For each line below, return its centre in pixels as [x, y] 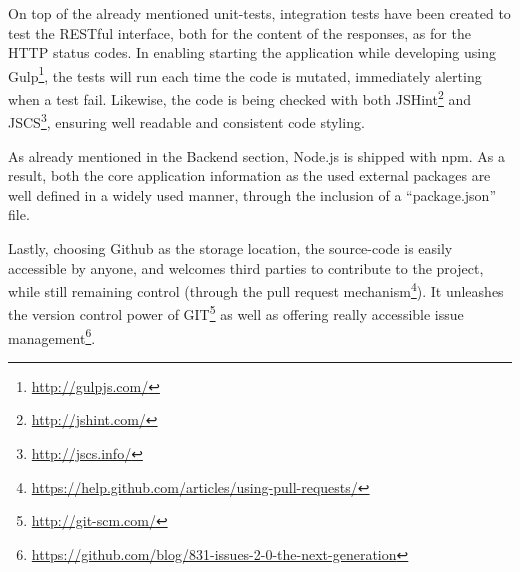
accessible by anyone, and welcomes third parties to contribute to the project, [246, 267]
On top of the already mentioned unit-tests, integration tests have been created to [259, 13]
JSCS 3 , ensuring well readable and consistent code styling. [186, 120]
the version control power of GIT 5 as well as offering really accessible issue [236, 312]
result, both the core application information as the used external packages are [249, 175]
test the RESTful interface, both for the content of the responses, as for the [239, 32]
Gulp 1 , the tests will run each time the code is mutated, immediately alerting [245, 74]
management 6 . [52, 336]
